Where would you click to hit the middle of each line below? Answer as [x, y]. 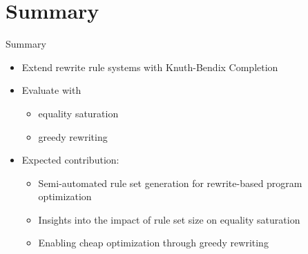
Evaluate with [51, 90]
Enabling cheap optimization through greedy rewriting [153, 243]
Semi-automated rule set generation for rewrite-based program [170, 183]
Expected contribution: [70, 160]
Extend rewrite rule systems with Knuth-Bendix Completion [150, 67]
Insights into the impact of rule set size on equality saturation [169, 219]
